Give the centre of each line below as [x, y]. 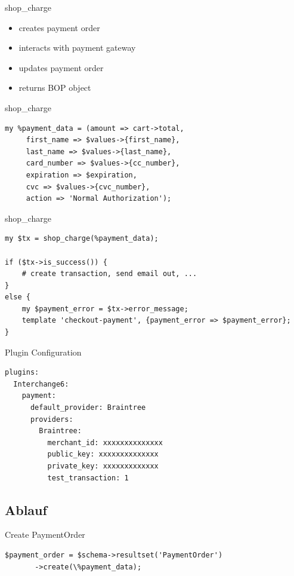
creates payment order [59, 27]
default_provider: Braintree [88, 408]
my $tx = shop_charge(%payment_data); [82, 239]
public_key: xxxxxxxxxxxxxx [103, 454]
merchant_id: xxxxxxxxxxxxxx [105, 442]
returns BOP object [55, 88]
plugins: [22, 373]
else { [18, 297]
